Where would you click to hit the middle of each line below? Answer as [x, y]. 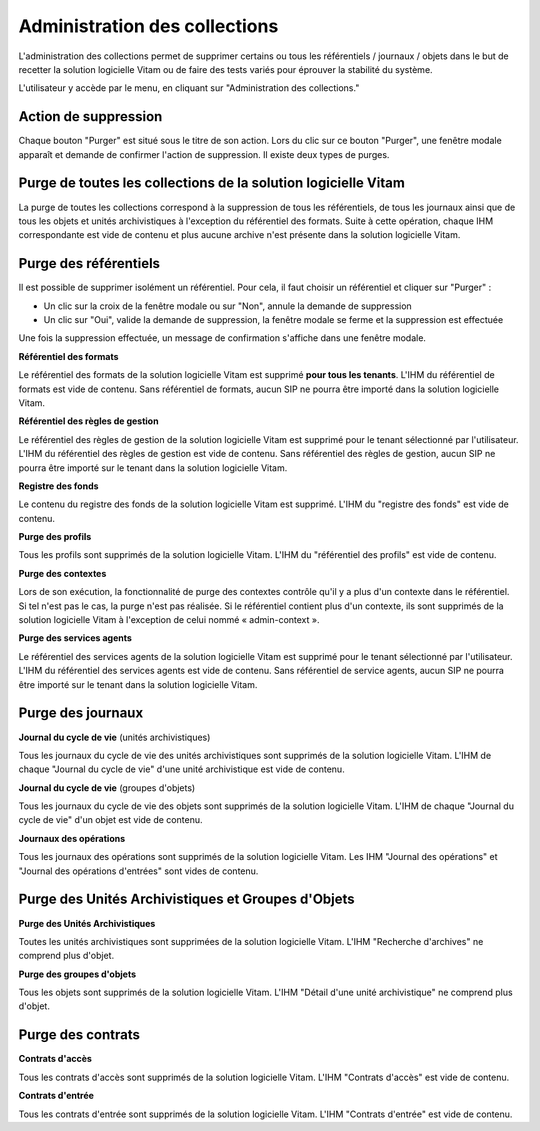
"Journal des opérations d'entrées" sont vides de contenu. [138, 871]
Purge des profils [55, 537]
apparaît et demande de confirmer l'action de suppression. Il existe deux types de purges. [204, 154]
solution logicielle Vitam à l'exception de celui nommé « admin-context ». [169, 620]
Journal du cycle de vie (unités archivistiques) [114, 737]
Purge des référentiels [89, 263]
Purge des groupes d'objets [77, 974]
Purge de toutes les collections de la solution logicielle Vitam [211, 183]
